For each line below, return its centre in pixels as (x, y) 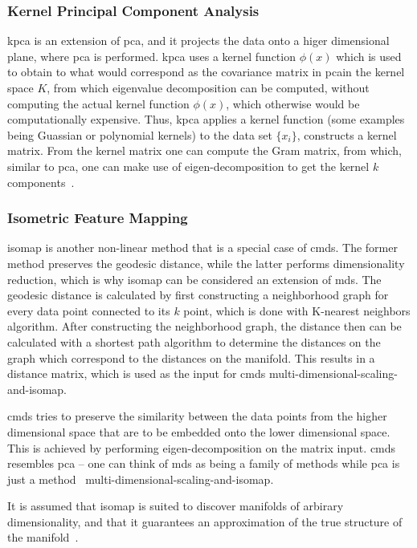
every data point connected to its (89, 310)
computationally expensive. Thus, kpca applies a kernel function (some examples (206, 119)
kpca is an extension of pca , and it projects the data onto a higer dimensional (198, 41)
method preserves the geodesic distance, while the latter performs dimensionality (206, 263)
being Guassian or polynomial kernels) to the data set (140, 134)
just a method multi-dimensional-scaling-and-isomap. (141, 479)
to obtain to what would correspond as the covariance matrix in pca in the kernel (206, 72)
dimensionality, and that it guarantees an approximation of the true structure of (205, 521)
